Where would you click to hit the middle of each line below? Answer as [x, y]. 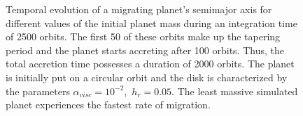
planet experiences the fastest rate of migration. [108, 105]
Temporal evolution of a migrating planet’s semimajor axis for [139, 9]
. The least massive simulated [235, 91]
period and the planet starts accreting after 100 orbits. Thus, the [145, 50]
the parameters [38, 91]
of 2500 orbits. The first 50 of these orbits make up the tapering [143, 36]
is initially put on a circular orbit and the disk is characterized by [147, 77]
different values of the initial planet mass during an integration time [151, 23]
